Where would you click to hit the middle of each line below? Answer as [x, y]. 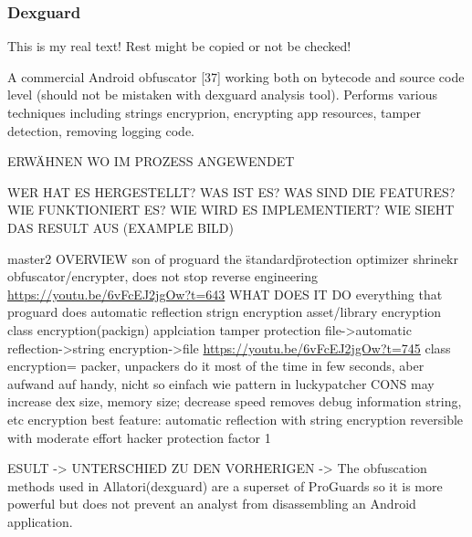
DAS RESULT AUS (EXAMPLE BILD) [121, 227]
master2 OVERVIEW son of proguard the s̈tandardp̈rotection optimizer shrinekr [233, 258]
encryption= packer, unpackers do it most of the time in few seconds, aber [216, 366]
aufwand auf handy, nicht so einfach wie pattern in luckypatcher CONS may [221, 383]
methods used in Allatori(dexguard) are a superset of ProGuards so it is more [225, 485]
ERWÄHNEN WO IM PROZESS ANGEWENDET [151, 161]
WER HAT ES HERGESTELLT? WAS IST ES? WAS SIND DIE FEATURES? [231, 191]
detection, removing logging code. [101, 130]
